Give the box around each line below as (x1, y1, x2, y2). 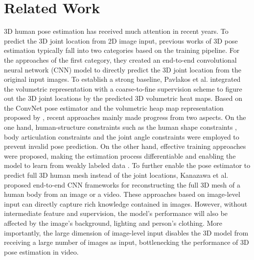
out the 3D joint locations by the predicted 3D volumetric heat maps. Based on (4, 93, 242, 103)
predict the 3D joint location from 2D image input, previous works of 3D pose (4, 35, 238, 46)
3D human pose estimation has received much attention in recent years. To (4, 26, 229, 36)
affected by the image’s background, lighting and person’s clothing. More (4, 218, 223, 228)
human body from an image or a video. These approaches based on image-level (4, 189, 240, 199)
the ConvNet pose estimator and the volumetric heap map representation (4, 102, 224, 113)
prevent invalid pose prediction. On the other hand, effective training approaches (4, 141, 246, 151)
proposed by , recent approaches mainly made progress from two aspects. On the (4, 112, 246, 122)
